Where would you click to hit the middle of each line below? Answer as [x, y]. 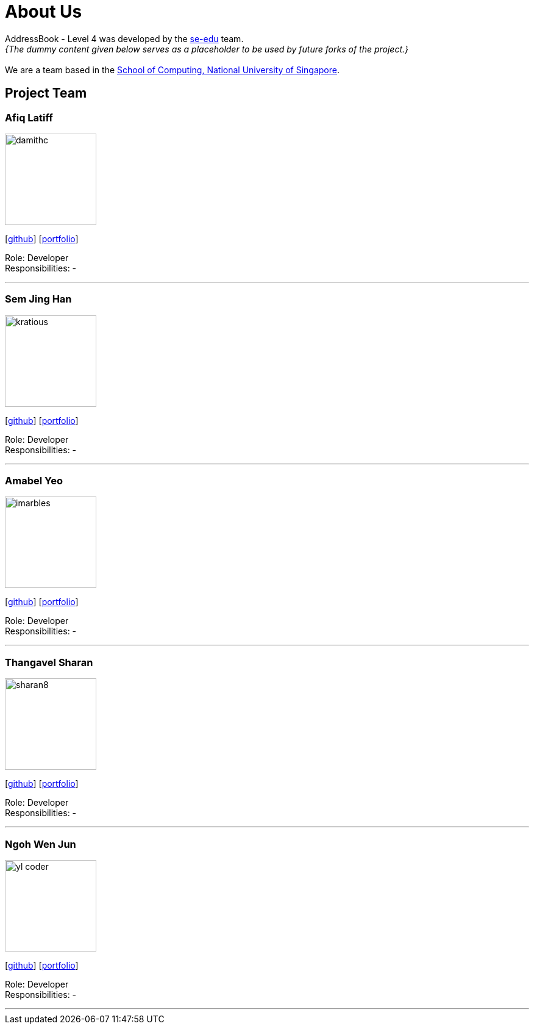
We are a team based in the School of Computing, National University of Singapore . [173, 70]
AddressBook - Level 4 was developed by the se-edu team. [124, 38]
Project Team [46, 93]
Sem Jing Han [38, 299]
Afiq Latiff [29, 117]
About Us [44, 12]
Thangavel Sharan [49, 662]
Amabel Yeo [34, 481]
